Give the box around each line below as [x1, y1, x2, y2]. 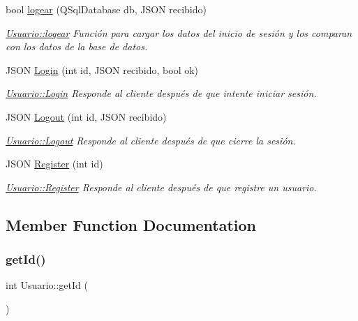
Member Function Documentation [6, 214, 257, 235]
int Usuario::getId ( [6, 278, 88, 292]
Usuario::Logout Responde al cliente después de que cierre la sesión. [6, 133, 296, 147]
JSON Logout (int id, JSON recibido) [6, 109, 167, 124]
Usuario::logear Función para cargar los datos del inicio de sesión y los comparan [6, 25, 352, 40]
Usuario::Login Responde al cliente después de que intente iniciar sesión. [6, 86, 317, 100]
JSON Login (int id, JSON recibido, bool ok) [6, 62, 199, 77]
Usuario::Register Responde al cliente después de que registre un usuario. [6, 179, 317, 194]
